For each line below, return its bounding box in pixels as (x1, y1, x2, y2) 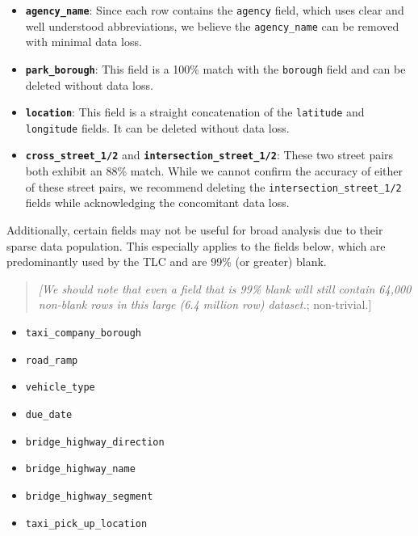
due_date (25, 408, 73, 420)
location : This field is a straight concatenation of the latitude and (25, 103, 365, 120)
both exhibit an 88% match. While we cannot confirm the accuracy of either (25, 162, 403, 179)
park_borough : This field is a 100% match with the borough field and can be (25, 60, 406, 77)
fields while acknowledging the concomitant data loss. (25, 194, 290, 211)
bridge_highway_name (25, 463, 136, 475)
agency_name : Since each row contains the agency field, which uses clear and (25, 2, 404, 18)
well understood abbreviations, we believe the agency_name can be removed (25, 17, 399, 34)
